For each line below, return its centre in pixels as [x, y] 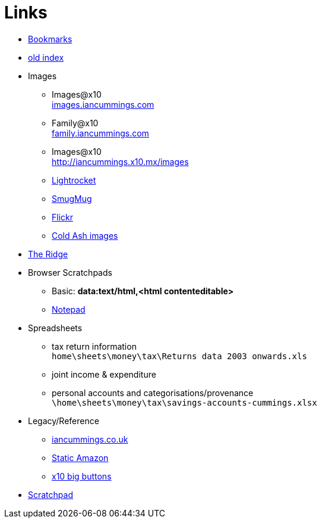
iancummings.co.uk [90, 439]
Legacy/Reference [64, 421]
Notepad [69, 309]
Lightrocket [74, 180]
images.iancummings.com [103, 104]
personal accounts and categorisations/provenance [153, 393]
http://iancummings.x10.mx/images [120, 161]
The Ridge [48, 254]
